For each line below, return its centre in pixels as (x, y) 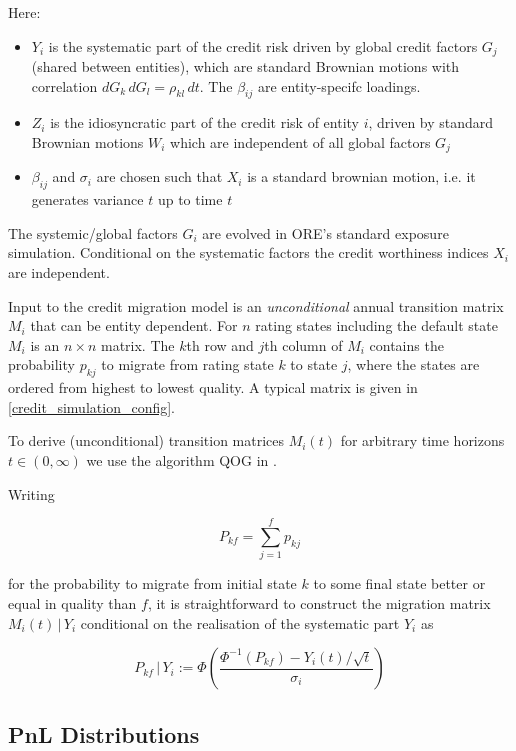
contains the (406, 344)
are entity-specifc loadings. (339, 85)
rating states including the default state (376, 325)
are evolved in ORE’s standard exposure (325, 232)
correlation (64, 85)
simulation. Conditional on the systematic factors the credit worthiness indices (248, 252)
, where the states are (413, 364)
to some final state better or (399, 583)
